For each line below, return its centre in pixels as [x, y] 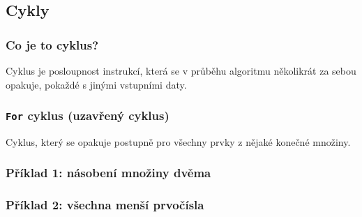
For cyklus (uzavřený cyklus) [88, 115]
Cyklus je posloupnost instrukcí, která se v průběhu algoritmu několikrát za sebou [181, 70]
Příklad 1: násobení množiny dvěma [108, 173]
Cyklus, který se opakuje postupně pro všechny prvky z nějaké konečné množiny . [178, 141]
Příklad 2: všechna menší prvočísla [105, 205]
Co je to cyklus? [52, 44]
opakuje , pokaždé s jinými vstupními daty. [96, 84]
